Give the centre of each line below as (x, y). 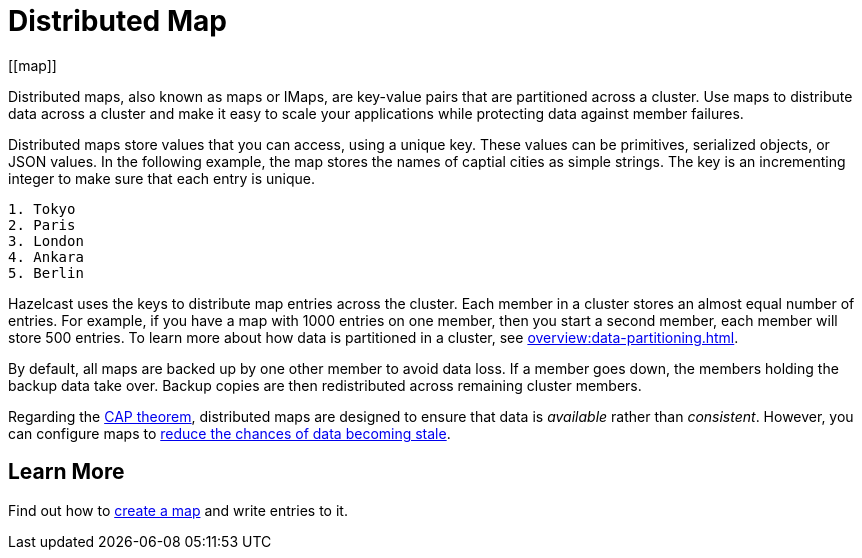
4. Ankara (46, 256)
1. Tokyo (42, 208)
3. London (46, 240)
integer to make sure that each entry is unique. (162, 178)
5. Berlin (46, 272)
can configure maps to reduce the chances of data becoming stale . (229, 433)
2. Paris (42, 224)
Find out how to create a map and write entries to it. (178, 510)
